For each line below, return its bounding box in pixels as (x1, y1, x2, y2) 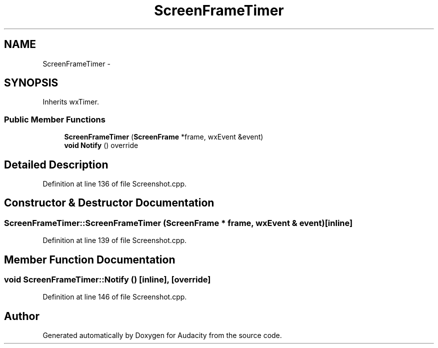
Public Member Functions (4, 114, 105, 124)
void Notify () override (64, 141, 138, 150)
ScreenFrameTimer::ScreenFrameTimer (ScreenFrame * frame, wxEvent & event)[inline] (4, 217, 353, 228)
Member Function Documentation (4, 253, 175, 266)
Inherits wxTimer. (42, 97, 99, 106)
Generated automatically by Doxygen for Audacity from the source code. (42, 331, 282, 340)
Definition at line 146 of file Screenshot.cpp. (42, 292, 187, 301)
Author (4, 309, 39, 322)
